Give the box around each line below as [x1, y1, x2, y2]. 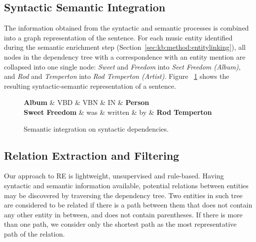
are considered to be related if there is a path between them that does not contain [4, 200, 253, 210]
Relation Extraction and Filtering [4, 147, 180, 163]
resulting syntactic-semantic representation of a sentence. [4, 80, 176, 91]
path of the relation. [4, 228, 65, 239]
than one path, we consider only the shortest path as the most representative [4, 219, 237, 229]
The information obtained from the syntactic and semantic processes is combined [4, 23, 249, 33]
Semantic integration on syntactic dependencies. [24, 123, 169, 134]
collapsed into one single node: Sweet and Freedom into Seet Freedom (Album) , [4, 61, 241, 71]
